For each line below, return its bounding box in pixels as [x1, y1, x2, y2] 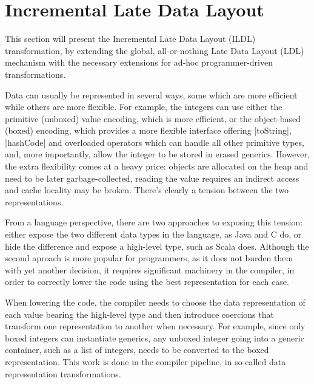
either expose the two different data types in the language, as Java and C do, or [5, 228, 302, 241]
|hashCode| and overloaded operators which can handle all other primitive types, [5, 135, 304, 148]
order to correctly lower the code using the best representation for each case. [5, 275, 289, 288]
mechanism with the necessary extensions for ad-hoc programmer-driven [5, 56, 273, 69]
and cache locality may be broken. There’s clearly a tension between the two [5, 183, 289, 196]
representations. [5, 195, 64, 208]
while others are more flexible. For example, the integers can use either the [5, 100, 282, 113]
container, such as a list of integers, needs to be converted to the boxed [5, 343, 269, 356]
